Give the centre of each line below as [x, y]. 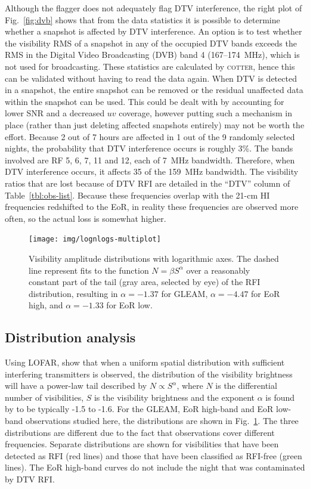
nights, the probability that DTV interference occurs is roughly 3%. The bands [149, 148]
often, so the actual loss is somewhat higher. [86, 218]
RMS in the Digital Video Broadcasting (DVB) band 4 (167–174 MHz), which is [152, 55]
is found [280, 397]
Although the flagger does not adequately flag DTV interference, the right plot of [154, 8]
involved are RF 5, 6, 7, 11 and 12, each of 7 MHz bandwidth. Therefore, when [150, 160]
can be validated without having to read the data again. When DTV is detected [151, 78]
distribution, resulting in [73, 293]
